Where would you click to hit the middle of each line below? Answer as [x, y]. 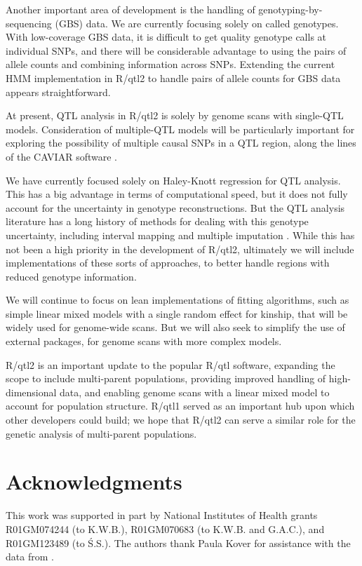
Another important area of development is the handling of [130, 9]
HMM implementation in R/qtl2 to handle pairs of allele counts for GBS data [173, 78]
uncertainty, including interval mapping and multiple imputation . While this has [180, 235]
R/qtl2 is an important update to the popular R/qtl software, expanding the [170, 364]
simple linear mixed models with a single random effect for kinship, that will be [177, 313]
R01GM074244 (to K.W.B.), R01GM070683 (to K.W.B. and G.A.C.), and [165, 528]
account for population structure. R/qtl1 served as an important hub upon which [180, 406]
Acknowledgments [94, 481]
